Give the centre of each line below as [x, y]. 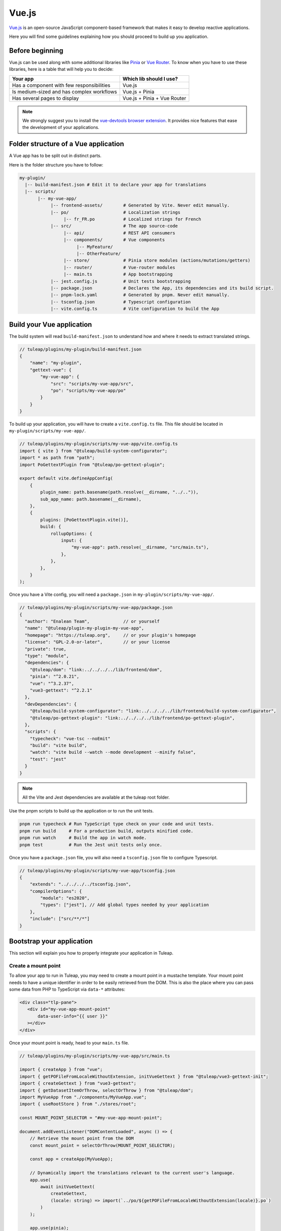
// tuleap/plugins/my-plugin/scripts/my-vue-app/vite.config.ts [99, 444]
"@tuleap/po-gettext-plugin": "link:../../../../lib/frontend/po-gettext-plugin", [132, 718]
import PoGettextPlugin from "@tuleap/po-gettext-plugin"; [92, 465]
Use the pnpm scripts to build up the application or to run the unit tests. [81, 811]
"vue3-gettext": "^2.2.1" [61, 690]
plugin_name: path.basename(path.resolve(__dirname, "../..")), [119, 492]
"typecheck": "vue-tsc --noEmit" [70, 738]
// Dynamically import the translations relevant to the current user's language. [132, 1173]
